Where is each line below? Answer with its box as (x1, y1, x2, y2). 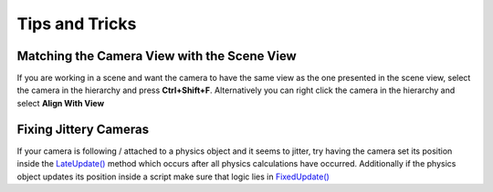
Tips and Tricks (16, 14, 137, 34)
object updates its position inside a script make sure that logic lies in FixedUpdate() (16, 171, 330, 182)
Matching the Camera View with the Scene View (16, 48, 297, 64)
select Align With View (16, 97, 105, 108)
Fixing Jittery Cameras (16, 121, 150, 136)
